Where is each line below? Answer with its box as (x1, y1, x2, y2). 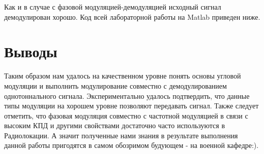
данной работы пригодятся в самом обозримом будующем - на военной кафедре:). (4, 140, 259, 150)
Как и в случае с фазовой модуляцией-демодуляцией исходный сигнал (4, 2, 221, 12)
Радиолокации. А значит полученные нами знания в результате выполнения (4, 130, 238, 140)
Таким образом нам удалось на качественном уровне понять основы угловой (4, 70, 241, 81)
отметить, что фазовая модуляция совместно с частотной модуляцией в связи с (4, 110, 248, 121)
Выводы (4, 41, 57, 62)
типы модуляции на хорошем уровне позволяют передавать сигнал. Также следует (4, 100, 259, 111)
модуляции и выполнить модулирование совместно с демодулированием (4, 80, 227, 91)
